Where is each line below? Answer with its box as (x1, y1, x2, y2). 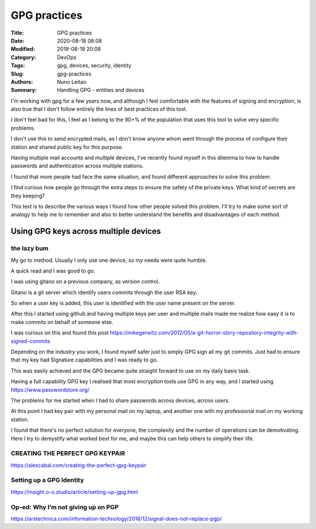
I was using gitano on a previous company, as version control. (11, 278, 160, 285)
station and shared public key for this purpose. (11, 144, 123, 151)
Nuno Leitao (57, 78, 87, 85)
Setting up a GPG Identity (11, 476, 84, 484)
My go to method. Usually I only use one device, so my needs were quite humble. (11, 257, 207, 264)
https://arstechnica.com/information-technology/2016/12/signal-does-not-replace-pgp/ (11, 515, 222, 522)
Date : (11, 37, 25, 44)
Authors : (11, 78, 33, 85)
